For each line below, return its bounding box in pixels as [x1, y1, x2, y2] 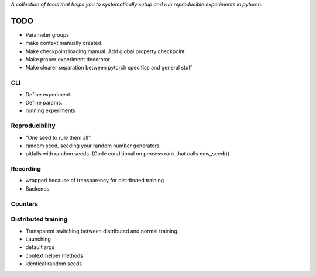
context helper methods [25, 252, 83, 259]
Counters [11, 199, 38, 207]
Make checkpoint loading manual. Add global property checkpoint [25, 47, 185, 55]
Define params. [25, 99, 63, 106]
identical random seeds [25, 260, 82, 267]
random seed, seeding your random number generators [25, 142, 160, 149]
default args [25, 244, 55, 251]
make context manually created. [25, 40, 103, 47]
